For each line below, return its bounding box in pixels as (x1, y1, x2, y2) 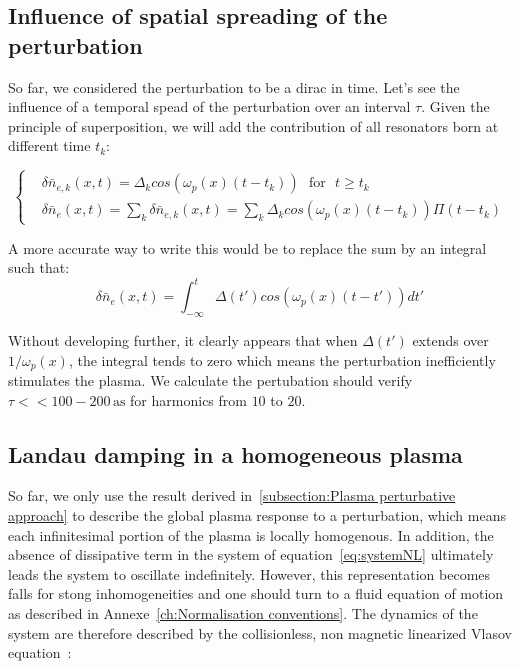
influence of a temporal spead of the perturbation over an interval (8, 96, 411, 117)
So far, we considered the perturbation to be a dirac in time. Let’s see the (8, 76, 460, 97)
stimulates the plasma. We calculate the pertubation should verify (8, 370, 413, 391)
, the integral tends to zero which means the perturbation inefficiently (68, 349, 496, 370)
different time (8, 135, 91, 156)
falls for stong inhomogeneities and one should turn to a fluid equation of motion (8, 583, 504, 604)
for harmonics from (130, 389, 247, 410)
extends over (412, 330, 489, 351)
